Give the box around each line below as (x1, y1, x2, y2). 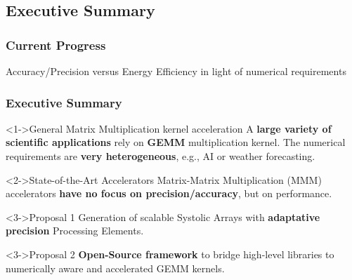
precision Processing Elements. (6, 223, 144, 238)
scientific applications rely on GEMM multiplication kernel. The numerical (6, 135, 346, 149)
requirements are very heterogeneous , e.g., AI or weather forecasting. (6, 149, 315, 163)
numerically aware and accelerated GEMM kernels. (6, 260, 225, 275)
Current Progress (6, 36, 106, 53)
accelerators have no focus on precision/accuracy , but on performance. (6, 186, 332, 201)
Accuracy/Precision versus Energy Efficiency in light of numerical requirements (6, 64, 346, 78)
